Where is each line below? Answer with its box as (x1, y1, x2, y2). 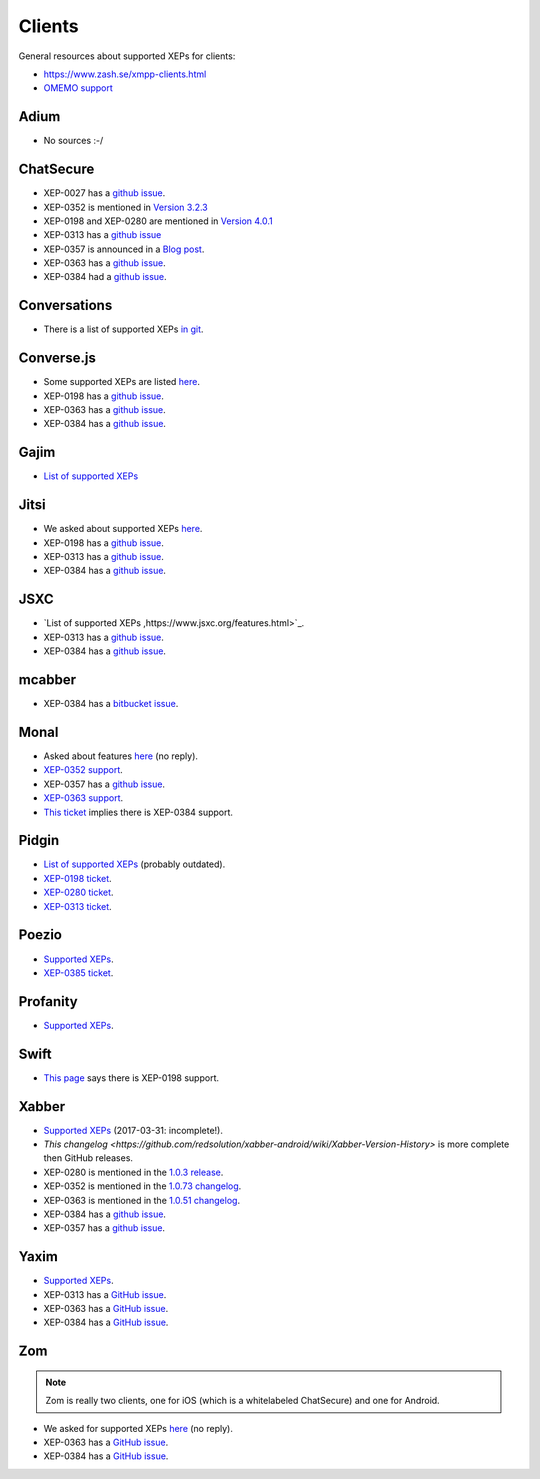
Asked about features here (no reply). (43, 750, 199, 762)
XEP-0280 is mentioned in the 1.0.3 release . (43, 1166, 224, 1178)
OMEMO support (43, 82, 114, 94)
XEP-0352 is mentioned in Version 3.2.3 (43, 201, 209, 213)
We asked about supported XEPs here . (43, 523, 203, 535)
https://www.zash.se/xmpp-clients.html (43, 68, 207, 80)
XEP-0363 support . (43, 792, 124, 804)
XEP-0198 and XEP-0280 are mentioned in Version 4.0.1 (43, 215, 274, 227)
